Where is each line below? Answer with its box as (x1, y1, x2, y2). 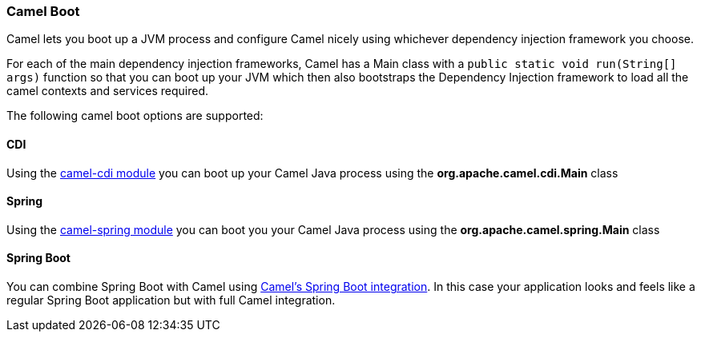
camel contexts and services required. (6, 84, 209, 98)
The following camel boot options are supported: (6, 109, 264, 123)
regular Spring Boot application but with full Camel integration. (6, 293, 336, 308)
